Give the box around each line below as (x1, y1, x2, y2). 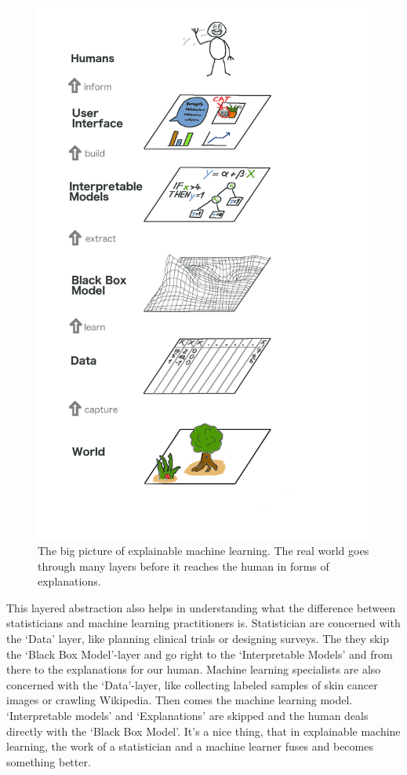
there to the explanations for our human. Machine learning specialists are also (6, 661, 381, 678)
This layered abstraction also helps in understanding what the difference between (6, 599, 396, 615)
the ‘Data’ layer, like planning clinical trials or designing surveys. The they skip (6, 630, 390, 646)
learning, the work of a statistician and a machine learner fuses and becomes (6, 738, 373, 755)
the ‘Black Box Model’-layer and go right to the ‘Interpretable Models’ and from (6, 645, 393, 662)
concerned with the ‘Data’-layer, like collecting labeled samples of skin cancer (6, 676, 378, 692)
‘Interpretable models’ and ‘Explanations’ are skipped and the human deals (6, 707, 369, 723)
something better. (6, 753, 91, 769)
